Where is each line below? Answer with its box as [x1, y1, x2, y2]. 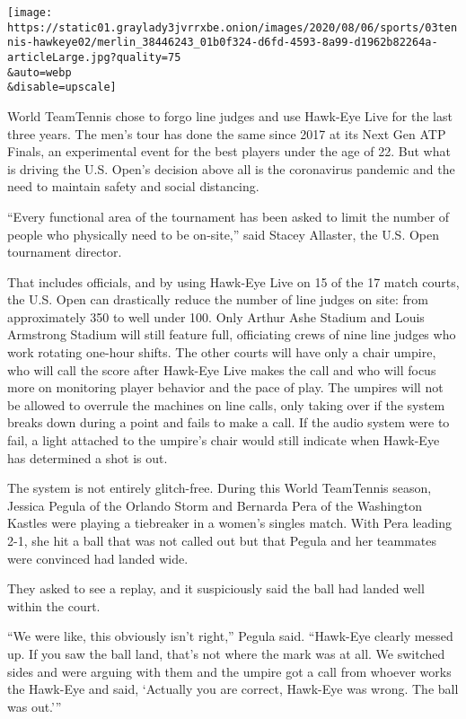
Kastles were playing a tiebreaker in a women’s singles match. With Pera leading [7, 513, 452, 532]
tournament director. [7, 242, 122, 261]
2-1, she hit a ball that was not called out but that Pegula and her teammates [7, 531, 437, 549]
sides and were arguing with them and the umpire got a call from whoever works [7, 662, 452, 680]
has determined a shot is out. [7, 448, 168, 467]
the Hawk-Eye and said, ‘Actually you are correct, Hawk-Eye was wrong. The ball [7, 680, 459, 698]
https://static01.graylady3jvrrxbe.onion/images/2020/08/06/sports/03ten [7, 21, 458, 34]
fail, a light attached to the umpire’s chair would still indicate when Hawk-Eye [7, 431, 440, 450]
